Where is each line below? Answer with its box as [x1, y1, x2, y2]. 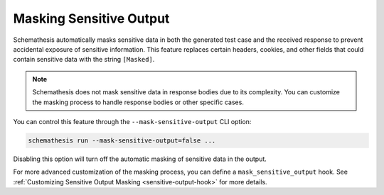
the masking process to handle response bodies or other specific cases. [32, 98, 245, 106]
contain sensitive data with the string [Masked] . [13, 55, 155, 64]
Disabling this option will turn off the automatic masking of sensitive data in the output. [13, 155, 267, 163]
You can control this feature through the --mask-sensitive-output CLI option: [13, 117, 252, 126]
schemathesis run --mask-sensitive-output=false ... [28, 136, 216, 145]
